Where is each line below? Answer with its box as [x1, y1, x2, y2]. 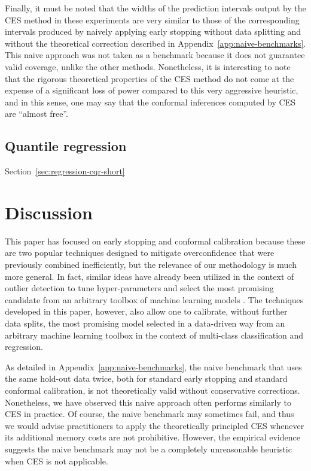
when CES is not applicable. [5, 454, 108, 467]
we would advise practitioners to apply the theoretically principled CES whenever [5, 419, 304, 431]
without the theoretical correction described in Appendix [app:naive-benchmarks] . [5, 37, 306, 49]
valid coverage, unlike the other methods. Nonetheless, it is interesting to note [5, 60, 291, 73]
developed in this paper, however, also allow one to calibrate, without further [5, 305, 288, 318]
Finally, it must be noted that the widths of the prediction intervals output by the [5, 2, 306, 14]
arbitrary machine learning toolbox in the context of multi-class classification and [5, 328, 304, 341]
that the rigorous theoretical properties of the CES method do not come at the [5, 72, 294, 84]
